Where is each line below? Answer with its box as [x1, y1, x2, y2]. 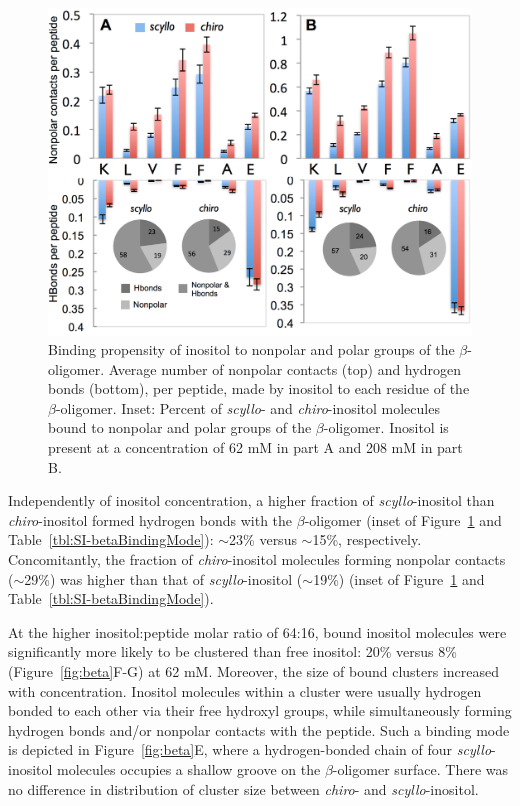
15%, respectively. [312, 529, 422, 550]
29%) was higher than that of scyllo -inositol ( [24, 568, 303, 589]
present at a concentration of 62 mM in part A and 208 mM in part [48, 437, 463, 458]
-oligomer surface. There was [332, 758, 509, 779]
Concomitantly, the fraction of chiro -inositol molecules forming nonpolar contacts [8, 549, 506, 570]
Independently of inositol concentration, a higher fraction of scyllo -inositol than [8, 490, 495, 511]
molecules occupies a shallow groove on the [57, 758, 321, 779]
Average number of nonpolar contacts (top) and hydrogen [108, 358, 461, 379]
